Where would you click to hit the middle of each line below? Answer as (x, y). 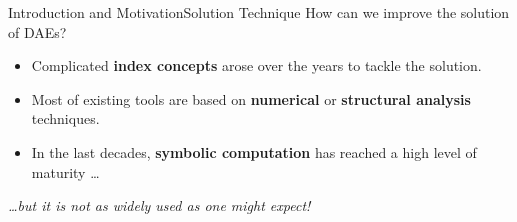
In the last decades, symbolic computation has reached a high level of (254, 151)
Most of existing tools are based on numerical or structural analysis (251, 98)
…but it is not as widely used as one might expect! (159, 205)
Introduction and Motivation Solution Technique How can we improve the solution (259, 12)
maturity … (65, 171)
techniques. (65, 118)
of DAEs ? (37, 31)
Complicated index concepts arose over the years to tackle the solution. (256, 65)
